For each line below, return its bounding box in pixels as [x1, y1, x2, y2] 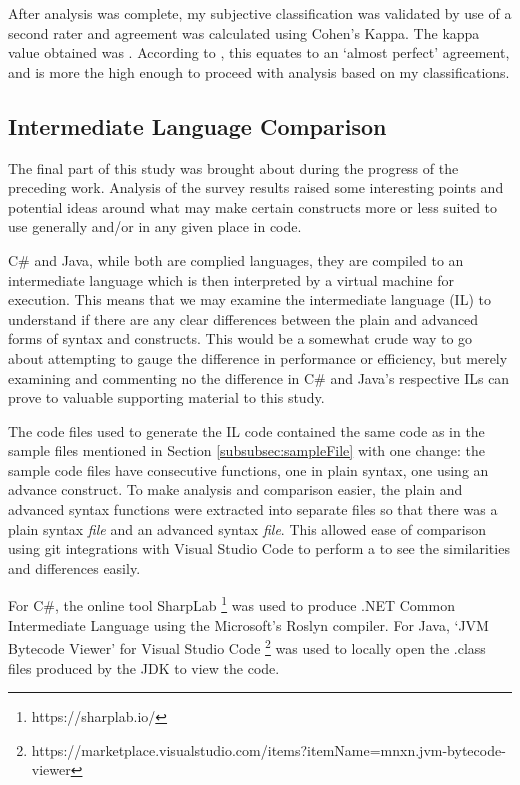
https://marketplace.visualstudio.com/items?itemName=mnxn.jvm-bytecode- [31, 739, 506, 760]
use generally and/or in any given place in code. [8, 216, 302, 237]
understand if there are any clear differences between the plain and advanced [8, 308, 479, 329]
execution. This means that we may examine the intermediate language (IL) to [8, 289, 491, 310]
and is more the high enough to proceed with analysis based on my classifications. [8, 61, 510, 82]
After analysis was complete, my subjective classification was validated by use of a [8, 3, 512, 23]
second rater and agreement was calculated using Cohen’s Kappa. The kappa [8, 22, 480, 43]
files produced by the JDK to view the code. [8, 657, 280, 678]
